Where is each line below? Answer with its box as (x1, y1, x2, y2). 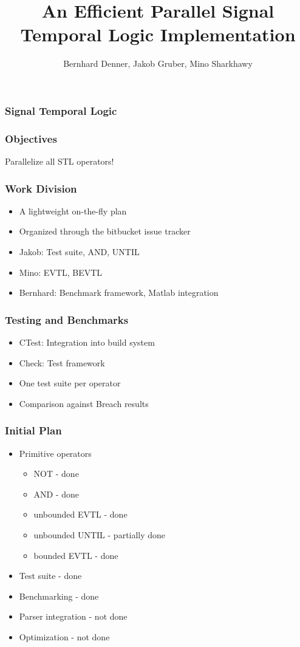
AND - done (33, 487, 80, 500)
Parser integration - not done (19, 610, 128, 623)
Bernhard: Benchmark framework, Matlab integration (19, 286, 219, 299)
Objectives (5, 131, 57, 146)
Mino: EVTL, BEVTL (19, 265, 103, 278)
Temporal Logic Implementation (20, 22, 296, 47)
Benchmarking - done (19, 589, 99, 602)
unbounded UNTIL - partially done (33, 529, 166, 541)
